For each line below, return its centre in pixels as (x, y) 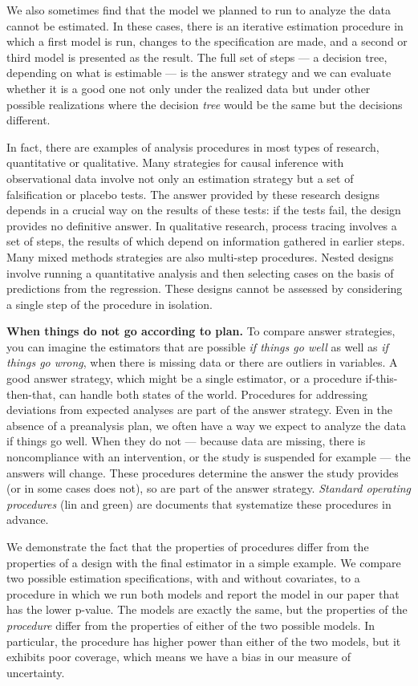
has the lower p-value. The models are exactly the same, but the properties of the (207, 609)
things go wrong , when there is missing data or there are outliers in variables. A (202, 362)
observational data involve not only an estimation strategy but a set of (180, 178)
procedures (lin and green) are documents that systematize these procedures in (199, 503)
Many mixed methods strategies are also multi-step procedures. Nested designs (200, 256)
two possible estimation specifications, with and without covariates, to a (183, 578)
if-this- (381, 378)
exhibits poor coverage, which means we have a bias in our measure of (179, 657)
